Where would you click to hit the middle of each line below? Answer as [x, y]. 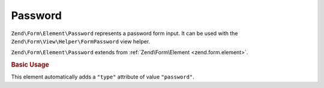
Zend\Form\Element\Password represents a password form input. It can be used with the [124, 33]
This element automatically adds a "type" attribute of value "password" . [103, 77]
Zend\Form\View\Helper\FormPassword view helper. [81, 41]
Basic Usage [30, 65]
